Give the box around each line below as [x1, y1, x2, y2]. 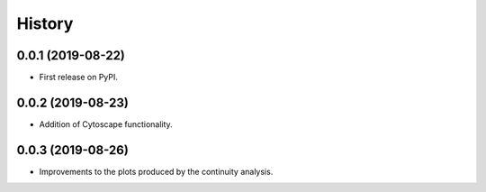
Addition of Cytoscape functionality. [39, 118, 173, 130]
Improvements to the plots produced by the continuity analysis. [39, 166, 274, 177]
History [16, 14, 74, 33]
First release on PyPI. [39, 72, 119, 83]
